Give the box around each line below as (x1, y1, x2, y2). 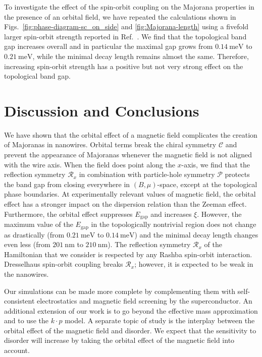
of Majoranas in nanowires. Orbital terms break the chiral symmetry (4, 139, 217, 150)
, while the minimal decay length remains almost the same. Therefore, (32, 50, 249, 61)
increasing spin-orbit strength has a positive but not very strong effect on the (4, 61, 243, 71)
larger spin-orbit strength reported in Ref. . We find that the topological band (4, 31, 247, 41)
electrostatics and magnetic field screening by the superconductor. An (37, 295, 252, 306)
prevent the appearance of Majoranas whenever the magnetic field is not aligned (4, 149, 252, 160)
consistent (4, 295, 35, 306)
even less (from (4, 239, 50, 250)
